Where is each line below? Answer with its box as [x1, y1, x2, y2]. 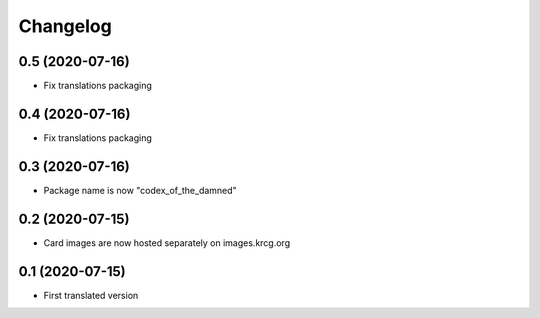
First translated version [43, 289, 139, 301]
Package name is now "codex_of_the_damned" [43, 184, 237, 196]
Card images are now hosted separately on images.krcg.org [43, 236, 290, 249]
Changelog [18, 15, 112, 37]
